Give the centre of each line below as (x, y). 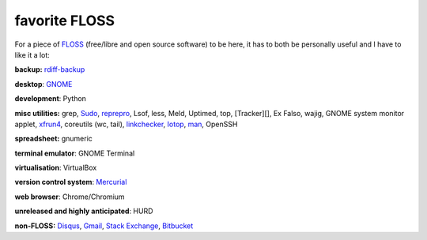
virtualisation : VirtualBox (56, 168)
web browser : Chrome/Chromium (70, 197)
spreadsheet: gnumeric (53, 139)
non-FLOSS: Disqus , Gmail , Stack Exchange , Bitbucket (104, 226)
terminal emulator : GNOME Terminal (75, 153)
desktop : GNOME (43, 84)
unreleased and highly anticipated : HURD (84, 211)
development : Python (51, 99)
